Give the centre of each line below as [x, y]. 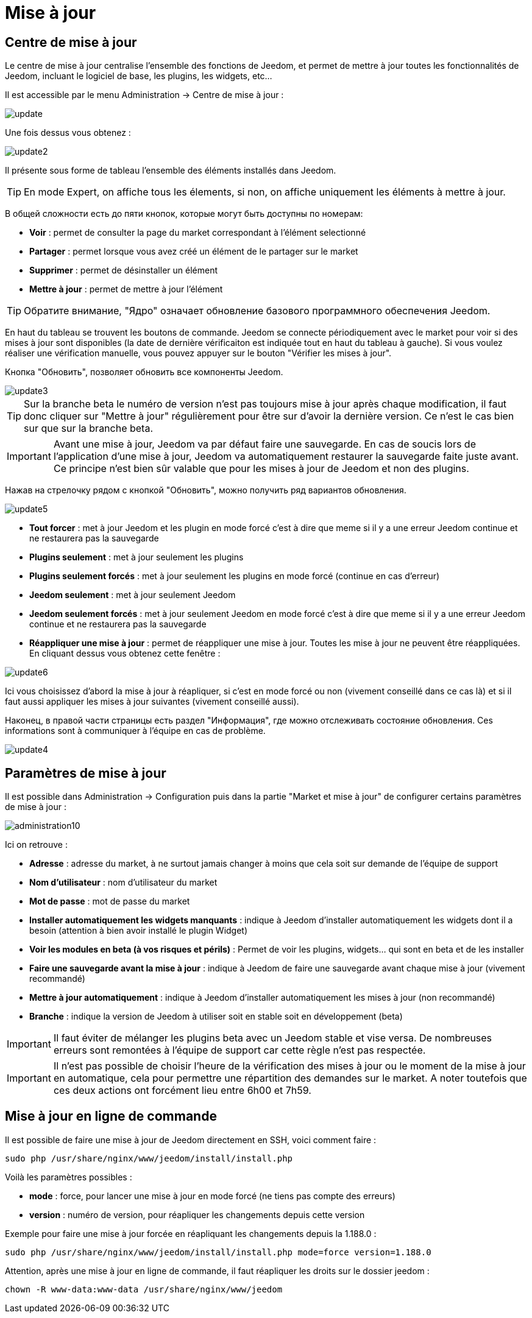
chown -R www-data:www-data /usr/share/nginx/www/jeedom [144, 1289]
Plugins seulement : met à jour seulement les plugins [137, 557]
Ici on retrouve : [36, 845]
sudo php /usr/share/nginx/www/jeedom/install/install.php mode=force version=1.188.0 [218, 1252]
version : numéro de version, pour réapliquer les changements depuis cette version [197, 1214]
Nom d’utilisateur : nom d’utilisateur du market [123, 883]
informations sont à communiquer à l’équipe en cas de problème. [135, 731]
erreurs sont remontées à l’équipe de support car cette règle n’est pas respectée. [239, 1050]
